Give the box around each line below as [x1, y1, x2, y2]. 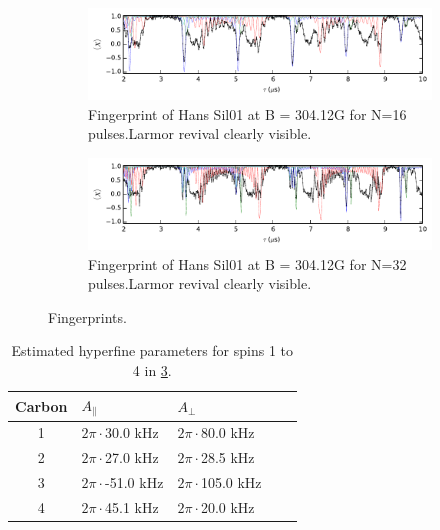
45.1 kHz [105, 496, 159, 517]
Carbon [15, 395, 68, 416]
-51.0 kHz [105, 472, 164, 493]
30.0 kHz [105, 422, 159, 443]
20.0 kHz [200, 496, 255, 517]
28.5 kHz [200, 447, 255, 468]
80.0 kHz [200, 422, 255, 443]
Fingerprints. [48, 306, 127, 327]
